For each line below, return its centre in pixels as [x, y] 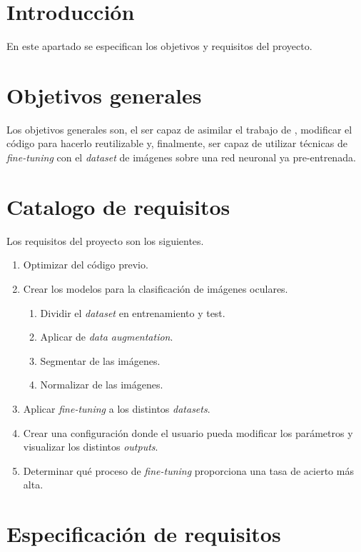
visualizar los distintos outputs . [91, 447]
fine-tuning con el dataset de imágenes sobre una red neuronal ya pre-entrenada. [181, 157]
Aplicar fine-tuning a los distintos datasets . [117, 408]
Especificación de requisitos [144, 534]
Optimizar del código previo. [86, 265]
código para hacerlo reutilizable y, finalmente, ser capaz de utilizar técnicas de [177, 143]
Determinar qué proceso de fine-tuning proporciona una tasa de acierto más [188, 470]
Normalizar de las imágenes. [102, 385]
